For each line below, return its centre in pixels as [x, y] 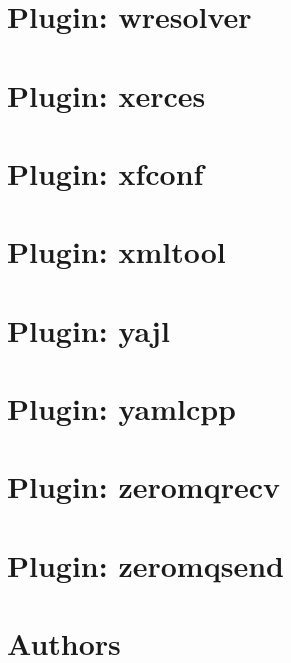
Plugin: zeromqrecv [144, 486]
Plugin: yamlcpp [122, 408]
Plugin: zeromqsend [145, 564]
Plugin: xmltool [116, 251]
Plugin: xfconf [105, 172]
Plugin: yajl [88, 329]
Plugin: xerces [106, 94]
